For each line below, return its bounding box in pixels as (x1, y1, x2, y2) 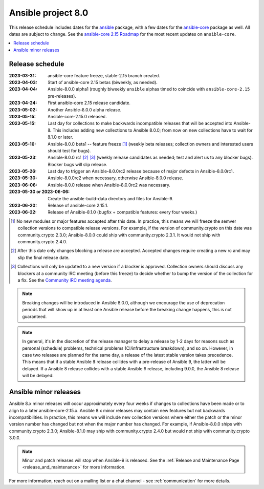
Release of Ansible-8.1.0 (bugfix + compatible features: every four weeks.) (47, 209, 198, 215)
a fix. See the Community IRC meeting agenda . (18, 277, 112, 283)
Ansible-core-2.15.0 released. (47, 113, 107, 119)
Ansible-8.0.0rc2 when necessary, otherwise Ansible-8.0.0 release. (47, 175, 183, 181)
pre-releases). (47, 93, 77, 99)
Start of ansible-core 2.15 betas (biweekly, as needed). (47, 80, 158, 85)
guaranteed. (22, 313, 47, 319)
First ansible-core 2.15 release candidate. (47, 100, 131, 106)
